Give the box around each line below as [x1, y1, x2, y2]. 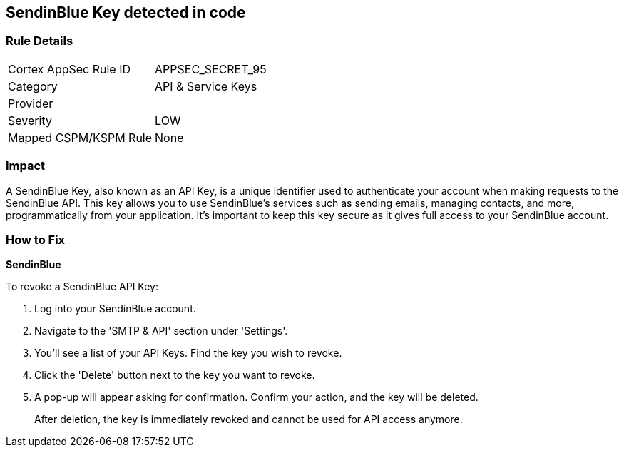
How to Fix [6, 232, 66, 247]
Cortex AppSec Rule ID [8, 61, 131, 76]
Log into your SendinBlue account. [34, 302, 196, 315]
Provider [8, 96, 53, 111]
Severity [8, 113, 52, 128]
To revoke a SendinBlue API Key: [6, 280, 158, 293]
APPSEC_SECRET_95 [155, 61, 267, 76]
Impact [6, 158, 46, 173]
